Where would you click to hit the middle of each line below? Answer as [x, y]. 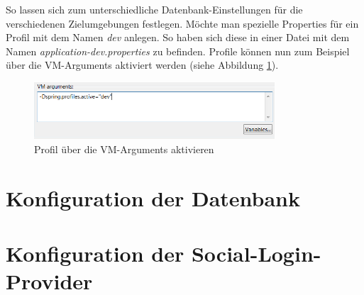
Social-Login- [256, 254]
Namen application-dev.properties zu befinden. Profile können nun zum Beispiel [178, 51]
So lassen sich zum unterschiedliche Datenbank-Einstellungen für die [154, 9]
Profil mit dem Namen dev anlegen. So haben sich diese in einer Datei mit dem [178, 37]
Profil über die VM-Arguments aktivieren [124, 149]
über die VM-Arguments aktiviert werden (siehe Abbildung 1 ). [142, 65]
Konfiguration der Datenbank [153, 197]
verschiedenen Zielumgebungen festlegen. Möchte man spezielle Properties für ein [182, 23]
